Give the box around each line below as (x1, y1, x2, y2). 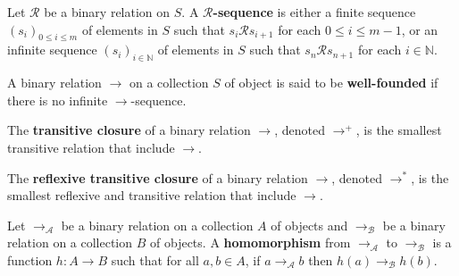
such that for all (111, 250, 199, 269)
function (7, 250, 53, 269)
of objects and (271, 215, 348, 234)
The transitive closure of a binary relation (7, 121, 251, 139)
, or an (401, 20, 438, 38)
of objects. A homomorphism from (150, 233, 351, 252)
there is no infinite (7, 90, 108, 109)
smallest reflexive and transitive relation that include (7, 186, 296, 205)
